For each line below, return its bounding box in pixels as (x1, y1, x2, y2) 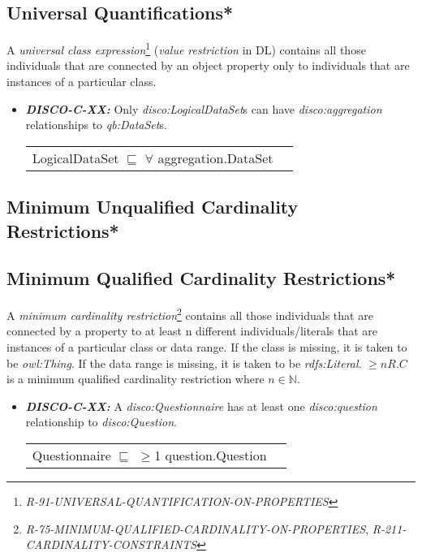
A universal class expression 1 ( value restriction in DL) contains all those (6, 39, 366, 58)
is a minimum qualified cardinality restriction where (6, 370, 265, 387)
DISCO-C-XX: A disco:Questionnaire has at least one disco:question (25, 397, 377, 414)
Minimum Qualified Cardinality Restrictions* (6, 266, 396, 291)
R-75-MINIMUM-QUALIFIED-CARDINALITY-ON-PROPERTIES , (25, 520, 369, 537)
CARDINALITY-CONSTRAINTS (25, 536, 197, 553)
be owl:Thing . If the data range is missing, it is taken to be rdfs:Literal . (6, 354, 362, 371)
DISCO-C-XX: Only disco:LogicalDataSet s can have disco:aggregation (25, 100, 382, 117)
